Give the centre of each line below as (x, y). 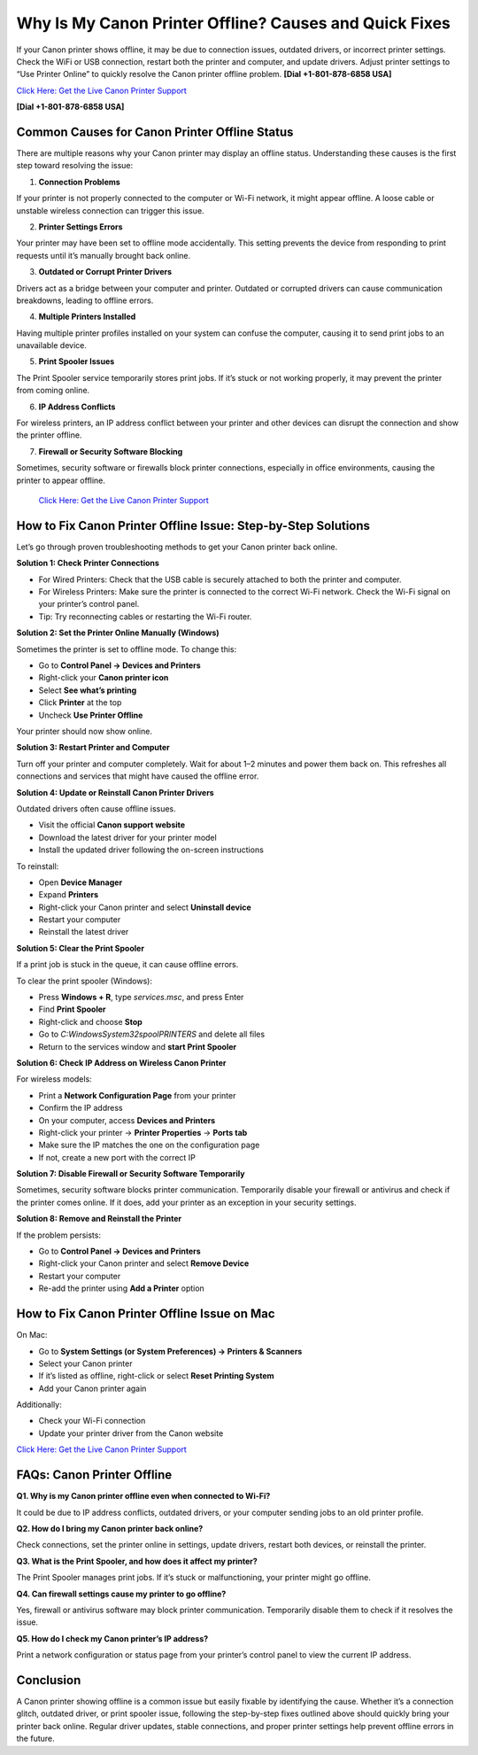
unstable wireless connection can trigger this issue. (110, 210)
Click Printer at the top (80, 703)
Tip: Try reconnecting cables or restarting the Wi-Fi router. (145, 617)
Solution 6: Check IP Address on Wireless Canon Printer (121, 1062)
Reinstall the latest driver (84, 932)
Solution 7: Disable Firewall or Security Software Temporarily (131, 1174)
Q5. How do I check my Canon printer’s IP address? (112, 1638)
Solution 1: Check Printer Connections (88, 563)
